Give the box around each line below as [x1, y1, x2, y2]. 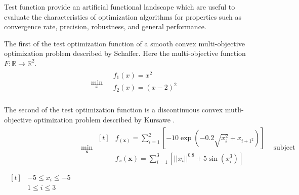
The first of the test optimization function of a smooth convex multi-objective [4, 38, 245, 48]
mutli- [225, 104, 244, 115]
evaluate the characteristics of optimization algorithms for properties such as [4, 11, 241, 22]
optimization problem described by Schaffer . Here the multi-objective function [4, 48, 246, 58]
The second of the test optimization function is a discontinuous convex [4, 104, 223, 115]
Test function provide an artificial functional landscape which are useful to [4, 2, 235, 12]
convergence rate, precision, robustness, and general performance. [4, 21, 206, 32]
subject [273, 144, 295, 152]
